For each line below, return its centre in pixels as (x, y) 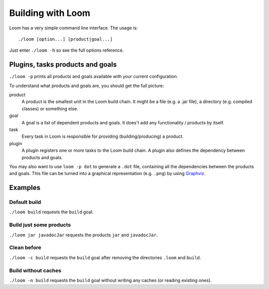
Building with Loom (50, 13)
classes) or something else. (50, 108)
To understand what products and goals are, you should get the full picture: (87, 86)
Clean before (25, 248)
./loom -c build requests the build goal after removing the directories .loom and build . (105, 257)
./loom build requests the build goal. (51, 212)
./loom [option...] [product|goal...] (66, 39)
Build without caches (35, 270)
